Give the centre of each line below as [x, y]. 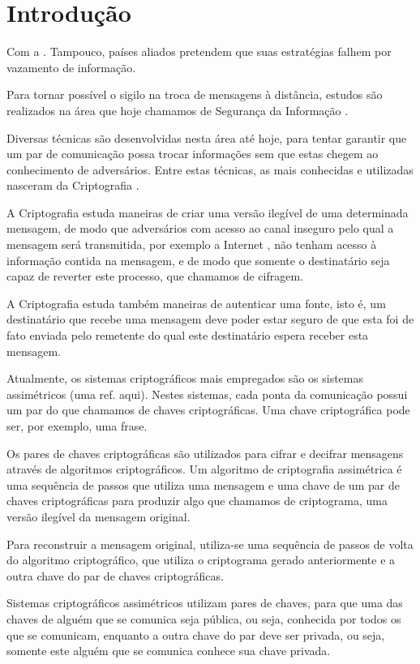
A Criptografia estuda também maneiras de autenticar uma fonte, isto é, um [196, 303]
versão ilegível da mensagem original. [99, 516]
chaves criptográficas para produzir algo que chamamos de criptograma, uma [197, 501]
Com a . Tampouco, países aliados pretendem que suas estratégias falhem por [199, 51]
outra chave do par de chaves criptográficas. [115, 575]
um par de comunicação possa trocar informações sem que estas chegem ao [193, 154]
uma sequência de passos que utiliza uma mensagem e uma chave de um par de [203, 484]
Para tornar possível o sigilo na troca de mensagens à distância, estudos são [195, 94]
